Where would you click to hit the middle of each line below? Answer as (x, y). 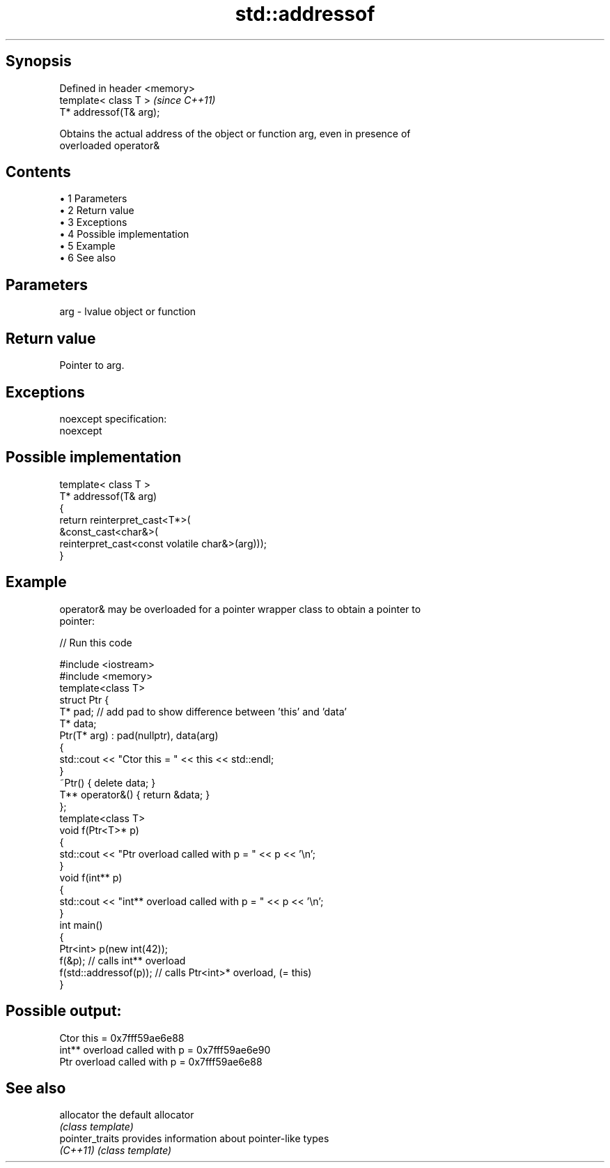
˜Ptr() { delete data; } (108, 782)
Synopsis (39, 61)
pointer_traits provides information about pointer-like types (194, 1139)
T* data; (78, 723)
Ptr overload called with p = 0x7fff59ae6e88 (161, 1061)
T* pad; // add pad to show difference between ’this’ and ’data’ (203, 711)
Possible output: (64, 1011)
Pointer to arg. (92, 365)
